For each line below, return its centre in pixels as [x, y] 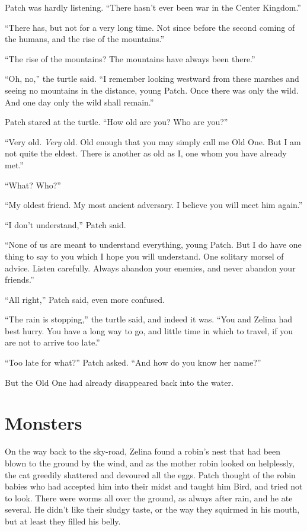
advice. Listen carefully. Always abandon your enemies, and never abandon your [150, 268]
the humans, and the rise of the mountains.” [84, 39]
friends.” [20, 279]
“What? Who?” [33, 185]
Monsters [44, 423]
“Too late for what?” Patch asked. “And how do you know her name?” [133, 362]
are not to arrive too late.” [52, 342]
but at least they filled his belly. [63, 521]
